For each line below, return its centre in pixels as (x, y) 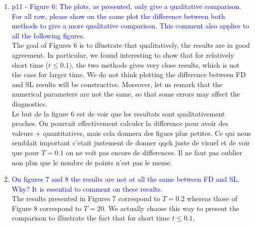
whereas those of (212, 198)
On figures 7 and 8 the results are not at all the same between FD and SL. (126, 179)
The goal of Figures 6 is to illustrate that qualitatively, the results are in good (131, 45)
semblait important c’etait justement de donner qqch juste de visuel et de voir (131, 143)
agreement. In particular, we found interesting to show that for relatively (123, 55)
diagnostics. (29, 103)
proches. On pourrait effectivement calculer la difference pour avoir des (120, 123)
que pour (25, 152)
